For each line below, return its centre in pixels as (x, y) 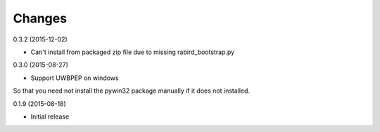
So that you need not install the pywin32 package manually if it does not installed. (131, 91)
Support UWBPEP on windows (75, 78)
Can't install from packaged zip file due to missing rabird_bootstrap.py (133, 52)
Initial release (50, 117)
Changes (40, 18)
